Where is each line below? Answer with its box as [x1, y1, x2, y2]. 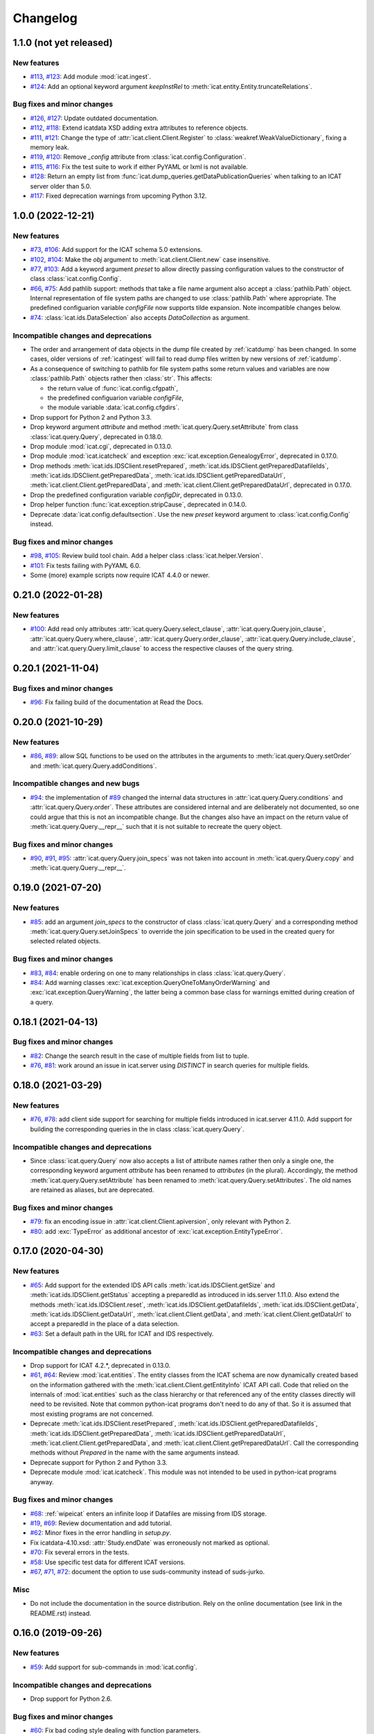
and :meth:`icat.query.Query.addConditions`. [30, 762, 157, 770]
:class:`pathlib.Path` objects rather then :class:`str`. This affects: [30, 375, 213, 383]
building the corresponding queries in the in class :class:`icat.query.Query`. [30, 1124, 245, 1133]
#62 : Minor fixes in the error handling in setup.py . [30, 1529, 172, 1537]
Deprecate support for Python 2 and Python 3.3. [30, 1458, 168, 1466]
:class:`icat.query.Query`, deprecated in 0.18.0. [30, 432, 163, 440]
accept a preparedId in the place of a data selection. [30, 1320, 179, 1328]
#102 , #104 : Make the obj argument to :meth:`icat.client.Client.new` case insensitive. [30, 255, 271, 264]
